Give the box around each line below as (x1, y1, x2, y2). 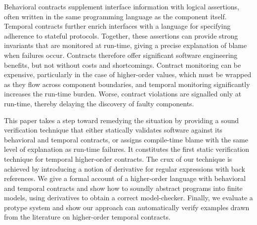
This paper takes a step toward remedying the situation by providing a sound (4, 115, 239, 125)
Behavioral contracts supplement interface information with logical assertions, (4, 1, 239, 11)
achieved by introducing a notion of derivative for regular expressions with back (4, 163, 245, 174)
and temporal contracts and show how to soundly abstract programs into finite (4, 182, 243, 193)
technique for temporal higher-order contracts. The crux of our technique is (4, 153, 232, 164)
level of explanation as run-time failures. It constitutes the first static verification (4, 144, 250, 154)
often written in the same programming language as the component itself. (4, 11, 227, 21)
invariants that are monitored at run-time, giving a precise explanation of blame (4, 40, 247, 50)
